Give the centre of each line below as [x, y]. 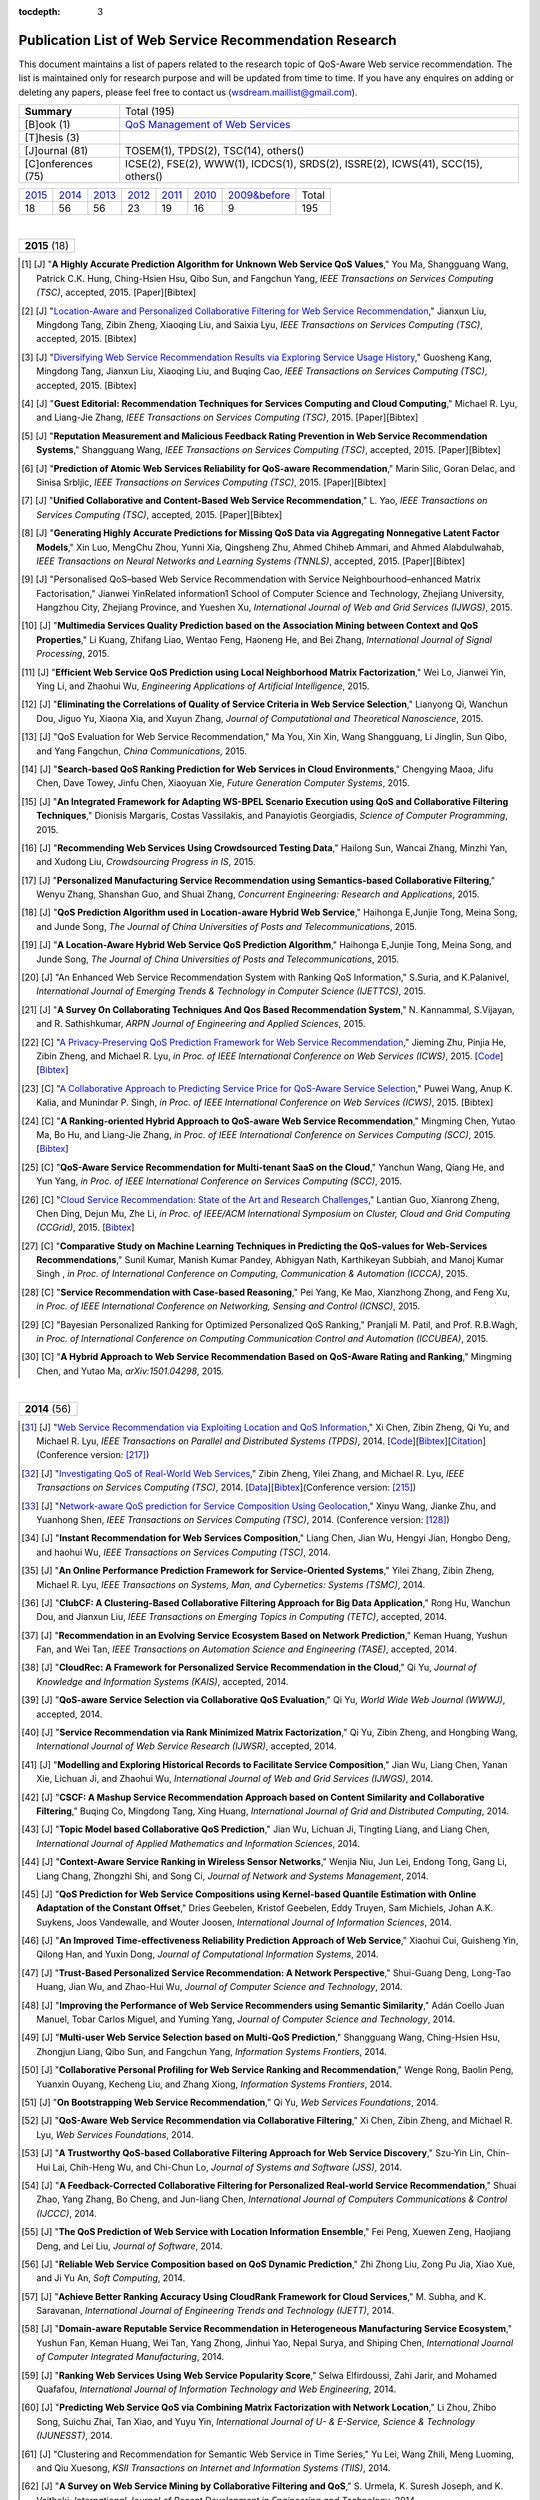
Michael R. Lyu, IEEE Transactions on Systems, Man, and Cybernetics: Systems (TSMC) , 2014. [231, 1584]
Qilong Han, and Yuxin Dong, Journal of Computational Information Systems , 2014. [207, 1954]
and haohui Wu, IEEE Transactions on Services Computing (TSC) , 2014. [183, 1552]
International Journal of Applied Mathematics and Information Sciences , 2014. [198, 1843]
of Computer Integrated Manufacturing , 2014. [130, 2357]
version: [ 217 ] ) [120, 1455]
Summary [48, 112]
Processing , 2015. [73, 654]
